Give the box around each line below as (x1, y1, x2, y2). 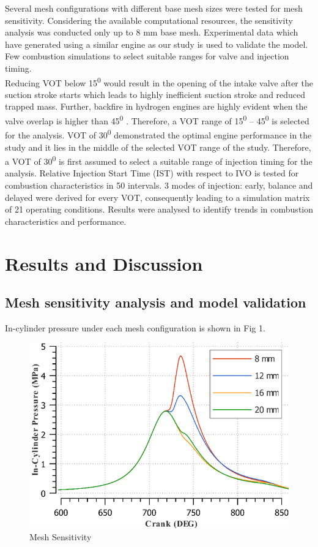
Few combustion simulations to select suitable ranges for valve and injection (5, 50, 289, 62)
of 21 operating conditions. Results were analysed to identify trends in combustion (5, 203, 314, 216)
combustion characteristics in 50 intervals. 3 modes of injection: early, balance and (5, 178, 313, 191)
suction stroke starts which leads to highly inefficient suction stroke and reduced (5, 88, 306, 100)
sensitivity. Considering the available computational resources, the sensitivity (5, 13, 293, 26)
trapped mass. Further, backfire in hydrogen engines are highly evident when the (5, 100, 308, 113)
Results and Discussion (5, 251, 203, 276)
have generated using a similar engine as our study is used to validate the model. (5, 37, 308, 50)
